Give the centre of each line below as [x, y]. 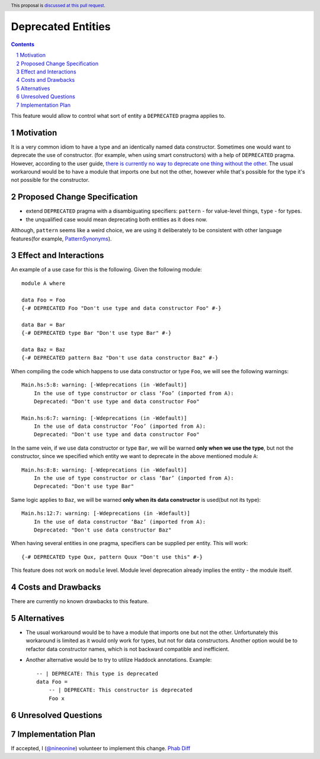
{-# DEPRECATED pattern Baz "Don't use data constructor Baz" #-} [120, 358]
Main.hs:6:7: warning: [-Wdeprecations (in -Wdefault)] [104, 418]
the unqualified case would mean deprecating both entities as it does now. [116, 219]
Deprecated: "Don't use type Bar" [84, 486]
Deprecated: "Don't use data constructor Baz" [103, 530]
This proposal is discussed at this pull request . [58, 5]
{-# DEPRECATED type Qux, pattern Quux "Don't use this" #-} [112, 557]
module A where [44, 283]
